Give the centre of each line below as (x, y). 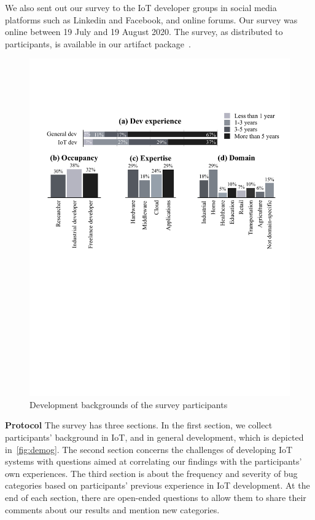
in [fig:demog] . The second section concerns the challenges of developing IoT (149, 449)
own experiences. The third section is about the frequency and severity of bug (151, 473)
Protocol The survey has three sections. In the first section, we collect (139, 425)
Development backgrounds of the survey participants (129, 404)
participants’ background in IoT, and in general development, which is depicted (154, 437)
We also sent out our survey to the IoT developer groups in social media (141, 7)
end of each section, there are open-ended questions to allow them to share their (156, 498)
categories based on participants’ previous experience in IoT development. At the (157, 485)
